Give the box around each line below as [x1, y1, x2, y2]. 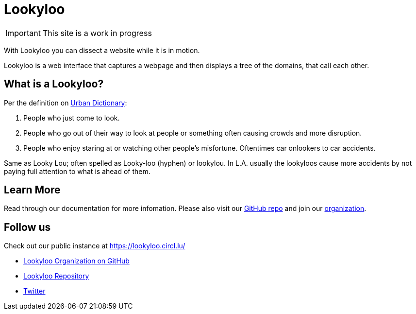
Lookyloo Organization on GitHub [23, 257, 130, 265]
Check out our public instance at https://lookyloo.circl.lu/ [4, 242, 185, 250]
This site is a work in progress [42, 28, 152, 38]
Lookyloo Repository [23, 272, 89, 280]
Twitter [23, 287, 46, 296]
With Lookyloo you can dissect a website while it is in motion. [4, 46, 200, 54]
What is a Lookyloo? [4, 78, 104, 90]
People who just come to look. [23, 113, 120, 122]
